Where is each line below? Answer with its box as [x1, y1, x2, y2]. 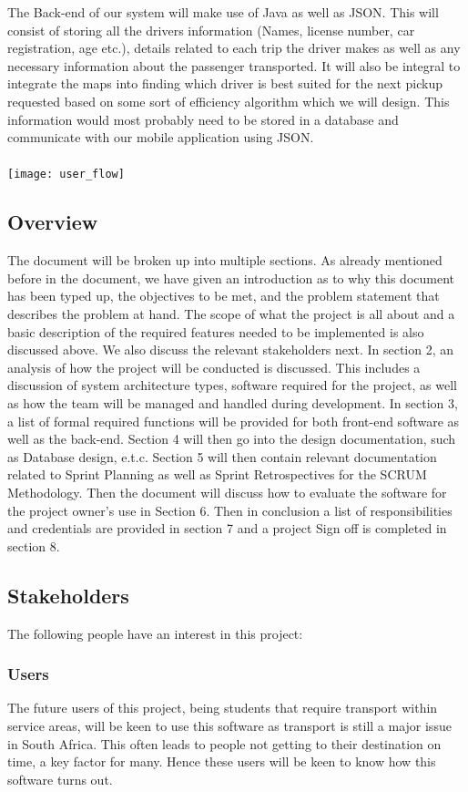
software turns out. [7, 769, 113, 788]
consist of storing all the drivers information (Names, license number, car [7, 20, 415, 39]
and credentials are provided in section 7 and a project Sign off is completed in [7, 519, 447, 538]
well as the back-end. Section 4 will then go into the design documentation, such [7, 429, 456, 448]
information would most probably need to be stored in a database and [7, 109, 399, 129]
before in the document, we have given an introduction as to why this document [7, 268, 455, 287]
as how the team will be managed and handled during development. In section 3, [7, 393, 458, 412]
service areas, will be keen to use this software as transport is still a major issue [7, 715, 452, 735]
